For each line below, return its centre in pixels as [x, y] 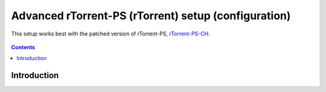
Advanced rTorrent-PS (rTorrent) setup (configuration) [151, 16]
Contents [23, 47]
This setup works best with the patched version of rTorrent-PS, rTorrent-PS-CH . [111, 34]
